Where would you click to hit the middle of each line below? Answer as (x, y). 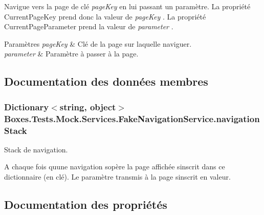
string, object (88, 106)
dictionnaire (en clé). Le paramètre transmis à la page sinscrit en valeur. (117, 177)
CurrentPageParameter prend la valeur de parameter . (89, 26)
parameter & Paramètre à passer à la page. (71, 54)
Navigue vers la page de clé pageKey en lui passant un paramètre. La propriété (127, 6)
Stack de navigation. (36, 149)
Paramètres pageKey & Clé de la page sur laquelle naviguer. (98, 43)
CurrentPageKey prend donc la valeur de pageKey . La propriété (105, 16)
